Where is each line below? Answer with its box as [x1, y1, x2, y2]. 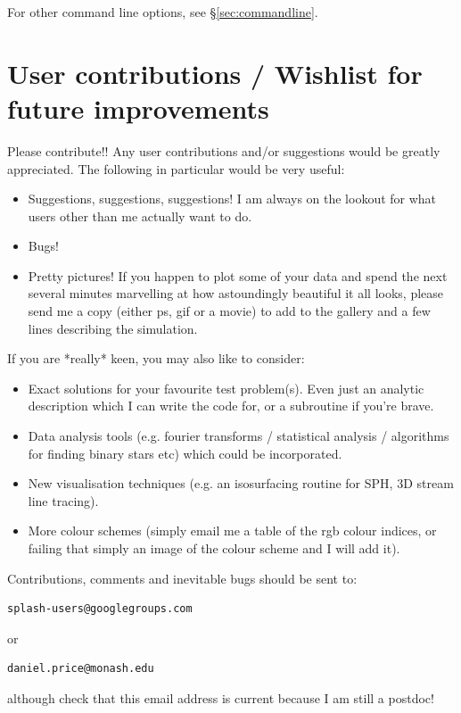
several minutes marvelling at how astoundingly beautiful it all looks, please [28, 284, 444, 303]
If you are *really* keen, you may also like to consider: [7, 349, 305, 368]
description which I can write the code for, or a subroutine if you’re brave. [28, 396, 434, 415]
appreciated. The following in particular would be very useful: [7, 159, 345, 178]
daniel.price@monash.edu [7, 662, 154, 676]
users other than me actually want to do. [28, 206, 252, 225]
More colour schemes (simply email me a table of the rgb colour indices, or [28, 521, 437, 540]
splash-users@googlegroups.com [7, 602, 193, 616]
